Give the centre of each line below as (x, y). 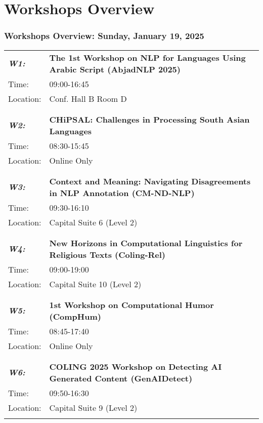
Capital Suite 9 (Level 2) (93, 407)
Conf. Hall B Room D (88, 98)
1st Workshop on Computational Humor (131, 304)
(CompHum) (75, 316)
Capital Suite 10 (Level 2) (95, 284)
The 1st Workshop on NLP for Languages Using (147, 57)
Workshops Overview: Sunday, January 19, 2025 (104, 36)
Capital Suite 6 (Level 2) (93, 222)
